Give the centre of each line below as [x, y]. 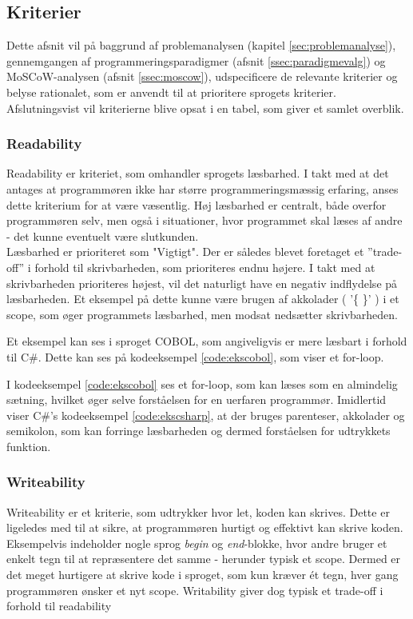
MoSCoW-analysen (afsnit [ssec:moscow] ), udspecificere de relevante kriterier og [202, 76]
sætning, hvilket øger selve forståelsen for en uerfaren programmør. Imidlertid [197, 399]
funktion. [29, 446]
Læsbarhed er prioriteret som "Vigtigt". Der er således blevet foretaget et [185, 252]
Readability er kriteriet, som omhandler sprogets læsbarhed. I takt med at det [198, 173]
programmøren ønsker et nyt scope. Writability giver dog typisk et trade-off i [195, 590]
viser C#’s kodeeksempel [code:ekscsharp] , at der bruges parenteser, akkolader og [206, 415]
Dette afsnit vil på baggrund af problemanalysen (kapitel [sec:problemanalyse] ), [201, 45]
